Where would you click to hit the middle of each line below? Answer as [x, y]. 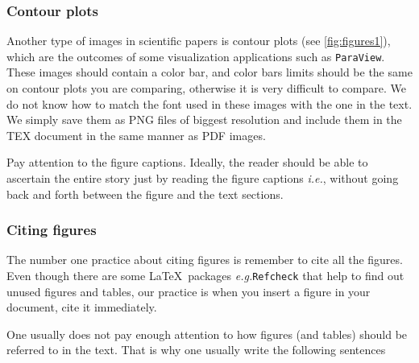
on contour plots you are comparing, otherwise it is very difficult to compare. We [206, 88]
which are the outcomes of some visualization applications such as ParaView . [196, 56]
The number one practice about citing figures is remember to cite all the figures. [205, 260]
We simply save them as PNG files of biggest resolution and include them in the [204, 120]
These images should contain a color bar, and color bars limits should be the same [209, 72]
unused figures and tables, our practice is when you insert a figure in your [189, 291]
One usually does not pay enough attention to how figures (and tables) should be [207, 334]
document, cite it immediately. [82, 307]
